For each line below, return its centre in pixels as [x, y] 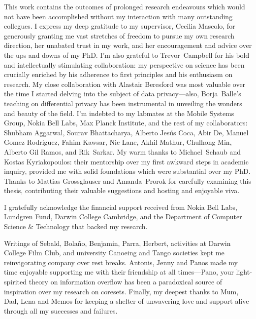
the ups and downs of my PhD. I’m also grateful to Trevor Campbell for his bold [127, 55]
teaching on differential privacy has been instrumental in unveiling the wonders [123, 103]
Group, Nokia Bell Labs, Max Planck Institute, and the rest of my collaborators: [126, 123]
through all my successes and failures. [61, 310]
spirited [16, 282]
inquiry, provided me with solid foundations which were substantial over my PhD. [127, 171]
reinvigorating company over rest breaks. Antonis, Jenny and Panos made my [121, 262]
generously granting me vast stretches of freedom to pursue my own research [119, 35]
